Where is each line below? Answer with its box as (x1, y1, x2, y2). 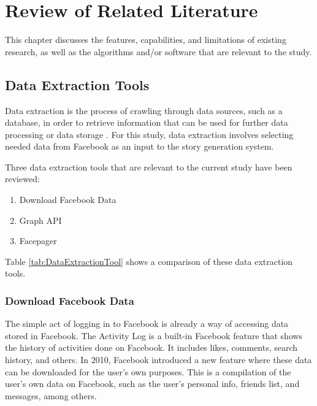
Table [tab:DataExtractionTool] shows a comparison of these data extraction (5, 255, 293, 267)
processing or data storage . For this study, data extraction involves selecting (5, 128, 294, 140)
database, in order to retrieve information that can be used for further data (5, 116, 288, 129)
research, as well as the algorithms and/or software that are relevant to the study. (5, 45, 312, 58)
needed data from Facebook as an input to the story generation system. (5, 140, 274, 153)
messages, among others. (5, 389, 97, 402)
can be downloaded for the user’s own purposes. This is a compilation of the (5, 365, 291, 378)
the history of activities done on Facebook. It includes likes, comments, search (5, 341, 298, 354)
